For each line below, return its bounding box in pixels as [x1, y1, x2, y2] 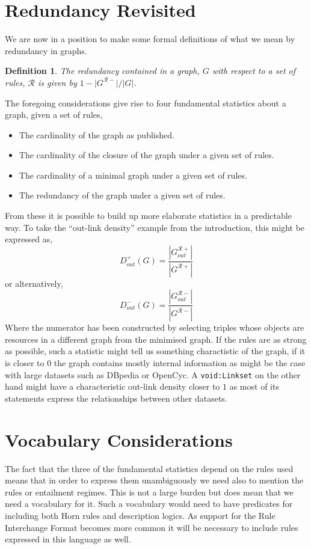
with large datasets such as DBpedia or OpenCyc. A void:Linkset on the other [5, 368, 301, 381]
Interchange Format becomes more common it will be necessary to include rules [5, 521, 298, 533]
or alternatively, [5, 277, 63, 289]
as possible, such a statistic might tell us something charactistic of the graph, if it [5, 345, 306, 357]
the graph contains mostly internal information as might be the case [54, 356, 306, 369]
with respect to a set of [212, 64, 296, 77]
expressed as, [5, 233, 53, 245]
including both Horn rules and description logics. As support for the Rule [5, 509, 276, 521]
